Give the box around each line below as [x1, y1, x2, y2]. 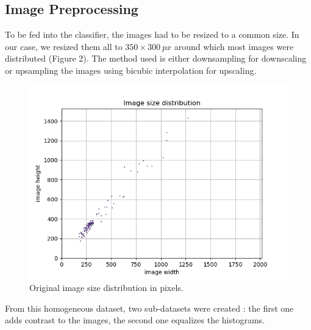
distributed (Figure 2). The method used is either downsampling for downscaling [5, 52, 307, 65]
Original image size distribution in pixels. [29, 281, 184, 294]
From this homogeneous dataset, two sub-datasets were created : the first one [5, 301, 294, 314]
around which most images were [174, 40, 294, 52]
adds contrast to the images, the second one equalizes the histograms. [5, 314, 265, 326]
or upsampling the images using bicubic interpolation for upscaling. [5, 63, 257, 76]
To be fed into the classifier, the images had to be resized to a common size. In [5, 28, 299, 41]
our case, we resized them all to [5, 40, 123, 52]
